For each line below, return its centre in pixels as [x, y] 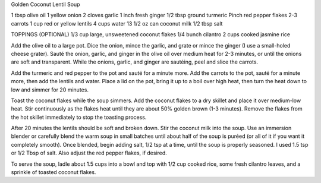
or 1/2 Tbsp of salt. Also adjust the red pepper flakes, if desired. [89, 153]
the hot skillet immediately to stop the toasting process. [79, 117]
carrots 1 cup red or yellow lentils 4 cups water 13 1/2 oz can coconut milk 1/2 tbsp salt [117, 23]
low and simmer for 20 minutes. [50, 90]
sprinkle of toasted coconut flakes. [53, 172]
